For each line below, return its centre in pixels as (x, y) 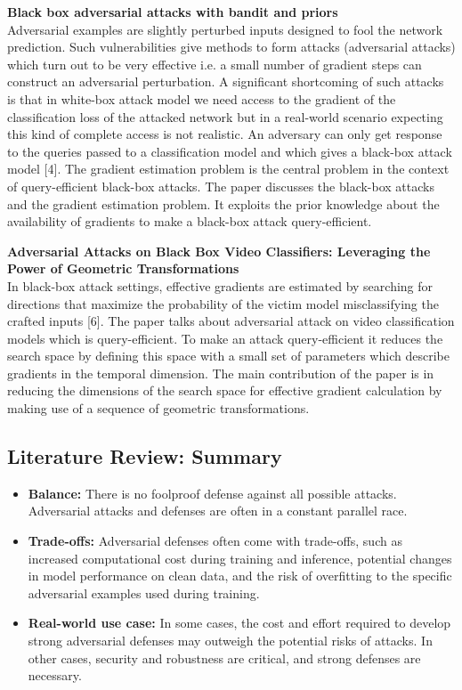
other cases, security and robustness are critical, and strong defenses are (224, 658)
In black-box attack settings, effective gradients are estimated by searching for (220, 285)
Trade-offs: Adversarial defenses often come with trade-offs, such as (215, 541)
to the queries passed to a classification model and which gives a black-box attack (230, 151)
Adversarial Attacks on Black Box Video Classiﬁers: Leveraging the (219, 251)
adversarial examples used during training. (144, 593)
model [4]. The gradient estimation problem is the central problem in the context (228, 169)
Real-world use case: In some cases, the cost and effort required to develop (239, 623)
